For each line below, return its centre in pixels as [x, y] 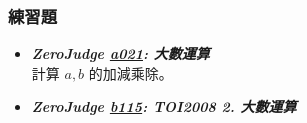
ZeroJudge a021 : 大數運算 [120, 53]
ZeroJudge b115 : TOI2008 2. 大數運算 [164, 106]
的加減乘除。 [130, 72]
